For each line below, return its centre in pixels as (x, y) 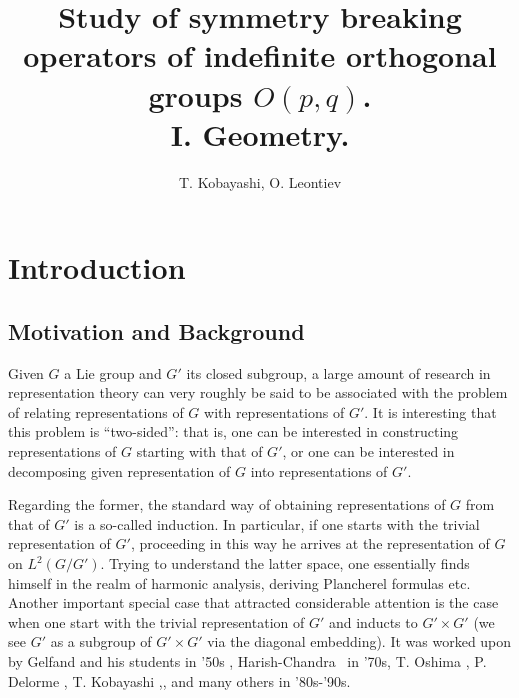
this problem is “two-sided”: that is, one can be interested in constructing (233, 431)
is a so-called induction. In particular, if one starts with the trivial (277, 523)
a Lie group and (113, 372)
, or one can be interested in (368, 451)
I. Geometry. (260, 133)
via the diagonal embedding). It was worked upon (359, 641)
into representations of (319, 470)
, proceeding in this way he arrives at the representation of (310, 543)
